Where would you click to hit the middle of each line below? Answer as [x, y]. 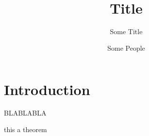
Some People [126, 48]
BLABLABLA [25, 113]
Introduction [47, 89]
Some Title [126, 31]
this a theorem [25, 129]
